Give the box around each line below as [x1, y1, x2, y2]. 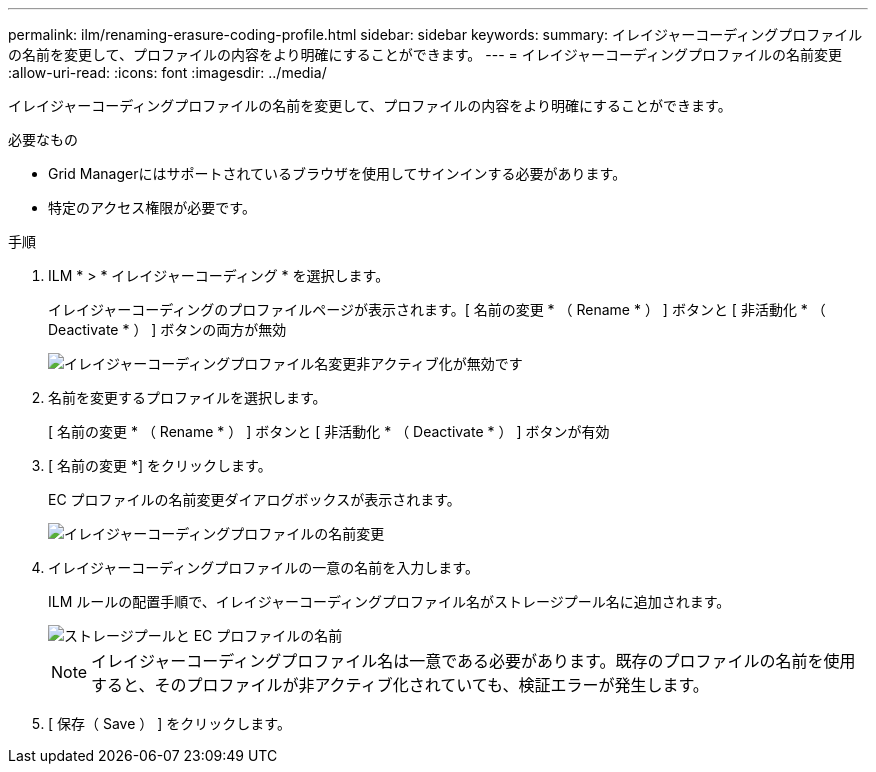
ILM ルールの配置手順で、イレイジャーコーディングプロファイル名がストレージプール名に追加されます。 [48, 593, 731, 610]
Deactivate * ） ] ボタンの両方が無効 [48, 321, 287, 338]
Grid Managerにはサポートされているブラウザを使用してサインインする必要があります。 [48, 165, 627, 182]
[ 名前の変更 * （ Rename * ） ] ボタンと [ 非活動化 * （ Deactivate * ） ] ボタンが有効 [48, 423, 610, 440]
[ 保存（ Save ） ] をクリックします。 [48, 715, 291, 732]
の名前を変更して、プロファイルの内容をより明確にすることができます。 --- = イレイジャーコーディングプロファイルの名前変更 [8, 46, 843, 63]
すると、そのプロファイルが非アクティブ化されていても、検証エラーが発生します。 [91, 675, 709, 695]
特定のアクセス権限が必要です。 [48, 199, 256, 216]
